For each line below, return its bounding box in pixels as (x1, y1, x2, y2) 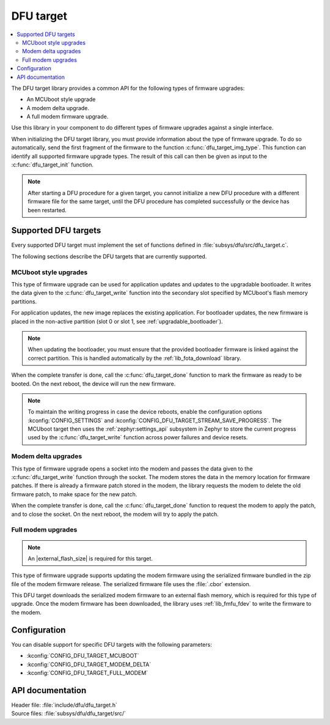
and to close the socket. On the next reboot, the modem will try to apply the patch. (11, 510, 219, 518)
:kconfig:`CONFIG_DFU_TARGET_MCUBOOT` (26, 652, 139, 660)
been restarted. (28, 206, 67, 214)
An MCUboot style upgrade (26, 95, 96, 103)
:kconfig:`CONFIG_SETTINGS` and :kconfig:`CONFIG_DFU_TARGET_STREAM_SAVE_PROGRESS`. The (28, 417, 282, 424)
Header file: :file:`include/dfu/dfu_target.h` (11, 701, 117, 708)
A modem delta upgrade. (26, 104, 90, 111)
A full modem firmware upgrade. (26, 113, 109, 121)
